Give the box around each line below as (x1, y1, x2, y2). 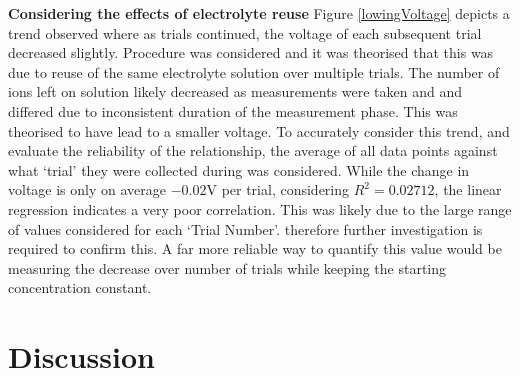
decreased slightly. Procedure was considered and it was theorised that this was (8, 42, 494, 63)
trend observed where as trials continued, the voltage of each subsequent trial (8, 22, 482, 43)
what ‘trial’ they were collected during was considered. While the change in (8, 159, 470, 180)
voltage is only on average (8, 179, 166, 200)
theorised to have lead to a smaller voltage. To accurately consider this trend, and (8, 120, 510, 141)
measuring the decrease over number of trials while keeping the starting (8, 257, 447, 278)
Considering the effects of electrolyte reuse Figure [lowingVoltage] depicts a (8, 3, 510, 23)
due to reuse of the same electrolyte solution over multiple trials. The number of (8, 61, 500, 82)
